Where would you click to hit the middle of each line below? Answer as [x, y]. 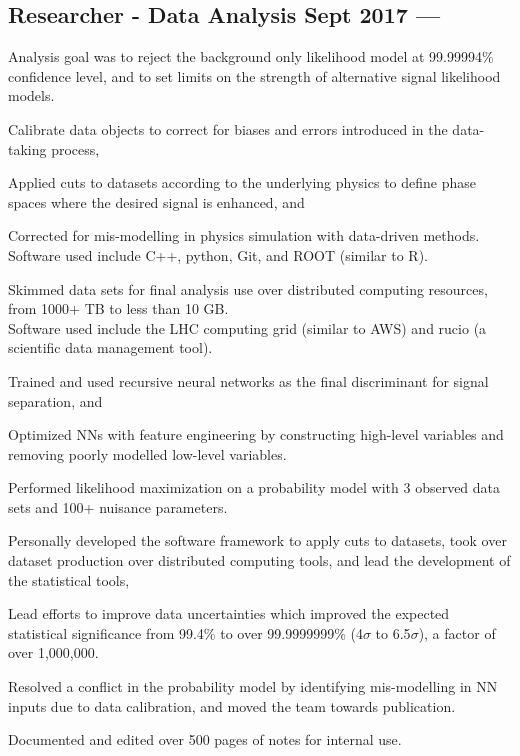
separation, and [55, 400]
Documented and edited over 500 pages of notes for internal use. [205, 739]
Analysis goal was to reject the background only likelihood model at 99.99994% [251, 56]
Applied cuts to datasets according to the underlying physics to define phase [242, 182]
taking [27, 148]
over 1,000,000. [53, 652]
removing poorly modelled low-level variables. [147, 453]
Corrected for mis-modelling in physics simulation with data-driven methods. [244, 235]
